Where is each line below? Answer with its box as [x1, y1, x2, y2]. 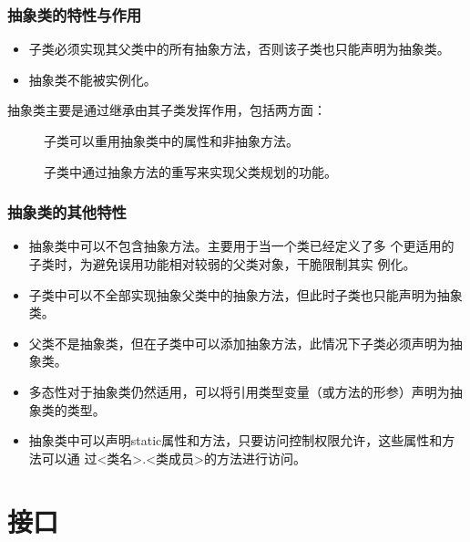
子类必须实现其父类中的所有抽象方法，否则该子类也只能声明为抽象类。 [28, 39, 450, 58]
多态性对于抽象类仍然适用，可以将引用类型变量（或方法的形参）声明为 [28, 381, 450, 401]
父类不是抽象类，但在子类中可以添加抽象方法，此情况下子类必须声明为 [28, 333, 450, 352]
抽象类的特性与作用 [7, 3, 142, 26]
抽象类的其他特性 [7, 201, 127, 224]
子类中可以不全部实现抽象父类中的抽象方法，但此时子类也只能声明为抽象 [28, 285, 463, 304]
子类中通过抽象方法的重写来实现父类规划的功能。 [44, 162, 337, 181]
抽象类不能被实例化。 [28, 69, 157, 89]
